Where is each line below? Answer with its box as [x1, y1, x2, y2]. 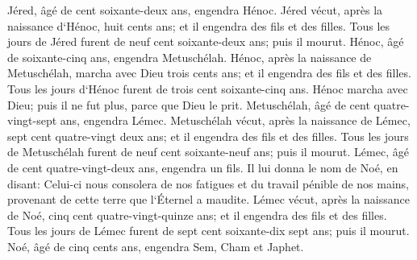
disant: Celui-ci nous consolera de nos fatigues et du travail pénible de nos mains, [7, 175, 409, 192]
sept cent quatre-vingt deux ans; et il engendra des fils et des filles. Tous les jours [7, 127, 409, 144]
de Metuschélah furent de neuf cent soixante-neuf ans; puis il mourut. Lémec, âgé [7, 143, 409, 160]
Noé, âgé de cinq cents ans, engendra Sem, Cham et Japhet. [7, 237, 304, 254]
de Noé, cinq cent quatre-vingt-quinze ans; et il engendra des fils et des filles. [7, 206, 387, 223]
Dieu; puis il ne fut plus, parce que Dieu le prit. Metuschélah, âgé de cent [7, 96, 370, 113]
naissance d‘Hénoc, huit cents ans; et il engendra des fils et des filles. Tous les [7, 17, 390, 34]
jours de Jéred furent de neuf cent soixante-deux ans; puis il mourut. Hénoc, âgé [7, 33, 404, 50]
